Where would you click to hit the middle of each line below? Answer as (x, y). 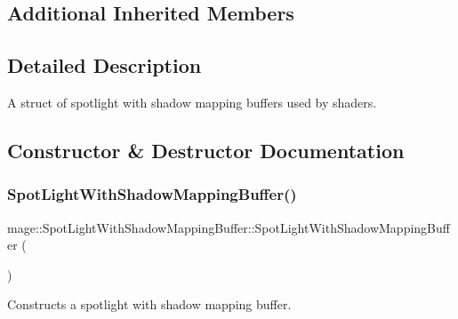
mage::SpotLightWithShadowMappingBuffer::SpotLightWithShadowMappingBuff (229, 227)
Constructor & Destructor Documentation (206, 150)
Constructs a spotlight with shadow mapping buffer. (149, 304)
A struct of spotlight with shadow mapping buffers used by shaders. (192, 102)
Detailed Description (104, 65)
